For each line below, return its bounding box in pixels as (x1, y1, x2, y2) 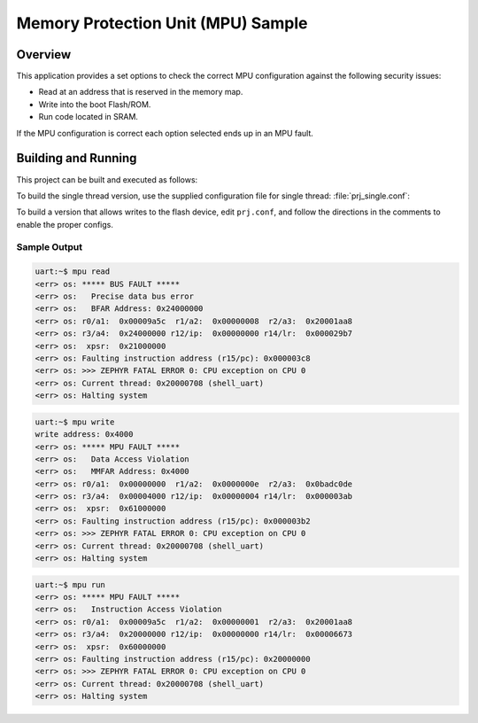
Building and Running (16, 151, 137, 166)
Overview (16, 47, 72, 62)
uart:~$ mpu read (35, 267, 111, 276)
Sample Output (16, 241, 83, 253)
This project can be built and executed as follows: (16, 174, 198, 185)
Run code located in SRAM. (38, 112, 139, 122)
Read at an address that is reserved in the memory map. (38, 87, 243, 97)
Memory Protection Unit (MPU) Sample (16, 13, 308, 33)
